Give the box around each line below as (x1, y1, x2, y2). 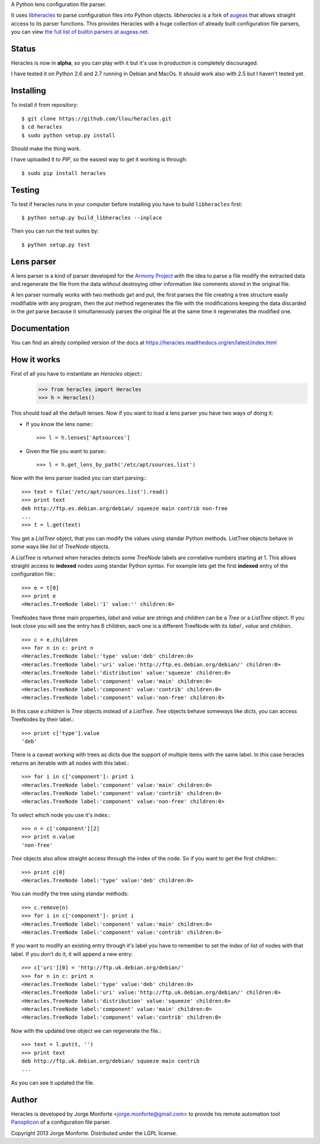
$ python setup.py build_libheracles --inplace (21, 214, 162, 221)
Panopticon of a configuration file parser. (11, 1118, 111, 1126)
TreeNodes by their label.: (11, 716, 74, 723)
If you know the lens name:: (25, 420, 94, 427)
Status (11, 43, 36, 53)
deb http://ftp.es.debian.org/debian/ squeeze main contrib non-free (21, 505, 228, 511)
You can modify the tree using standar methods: (11, 890, 129, 897)
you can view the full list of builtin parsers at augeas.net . (11, 28, 149, 36)
